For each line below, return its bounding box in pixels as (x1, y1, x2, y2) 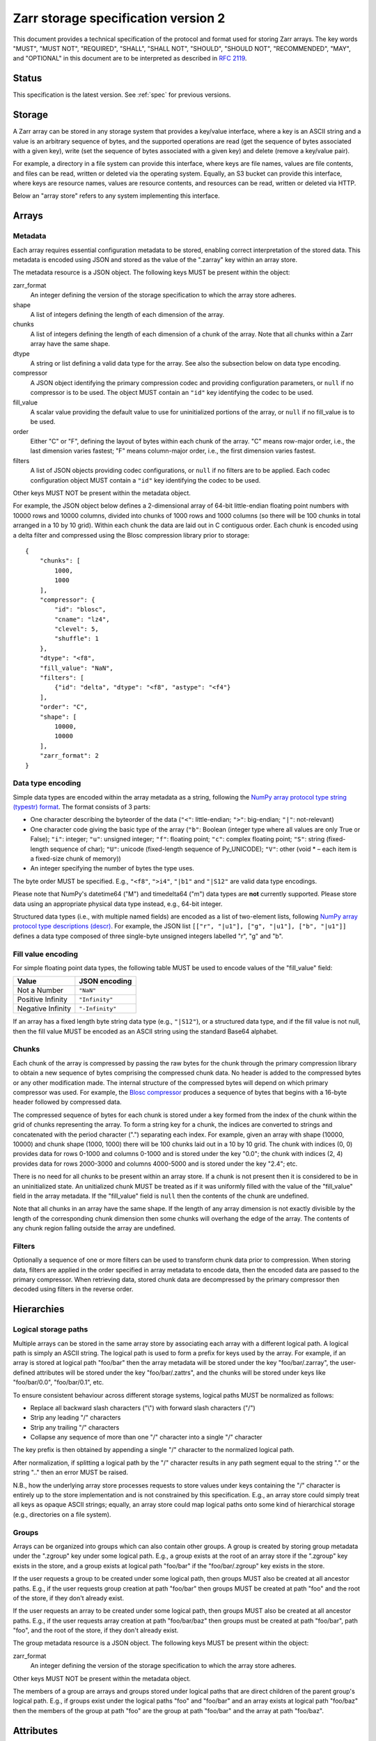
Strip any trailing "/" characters (30, 1423, 120, 1431)
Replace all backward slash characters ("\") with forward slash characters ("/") (30, 1403, 256, 1412)
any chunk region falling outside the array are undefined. (13, 1224, 176, 1233)
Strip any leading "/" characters (30, 1414, 121, 1422)
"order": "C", (39, 703, 88, 711)
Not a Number (17, 985, 64, 995)
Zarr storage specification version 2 (13, 10, 226, 26)
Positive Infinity (17, 994, 68, 1004)
